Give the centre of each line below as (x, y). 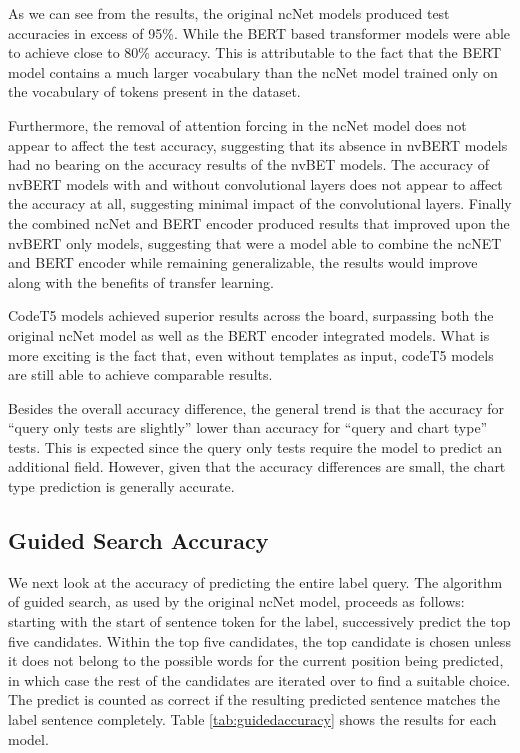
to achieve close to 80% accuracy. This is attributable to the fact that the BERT (255, 52)
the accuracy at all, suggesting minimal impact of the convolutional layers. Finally (260, 203)
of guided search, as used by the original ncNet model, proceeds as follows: (236, 601)
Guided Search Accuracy (138, 540)
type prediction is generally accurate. (121, 486)
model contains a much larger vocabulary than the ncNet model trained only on (253, 71)
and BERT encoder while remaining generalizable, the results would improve (243, 262)
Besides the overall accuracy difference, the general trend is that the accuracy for (256, 407)
